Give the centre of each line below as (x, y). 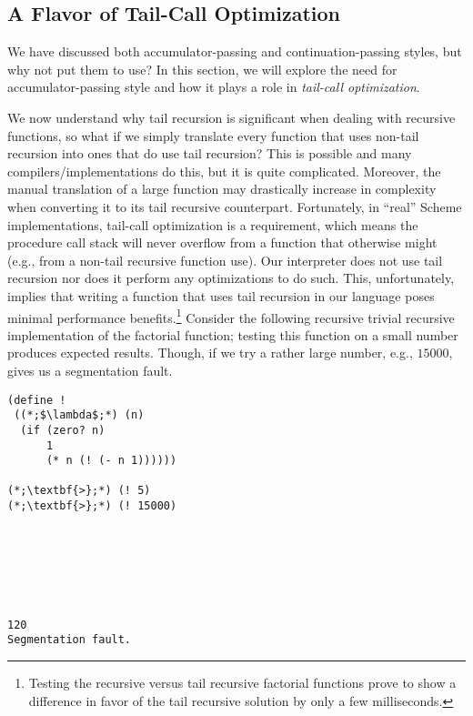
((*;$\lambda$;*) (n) (79, 415)
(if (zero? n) (63, 430)
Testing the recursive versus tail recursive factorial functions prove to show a (242, 683)
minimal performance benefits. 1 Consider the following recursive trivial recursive (231, 316)
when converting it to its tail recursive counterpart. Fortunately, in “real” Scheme (235, 206)
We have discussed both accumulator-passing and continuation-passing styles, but (235, 51)
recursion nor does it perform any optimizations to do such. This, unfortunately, (231, 278)
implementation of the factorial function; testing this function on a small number (233, 334)
